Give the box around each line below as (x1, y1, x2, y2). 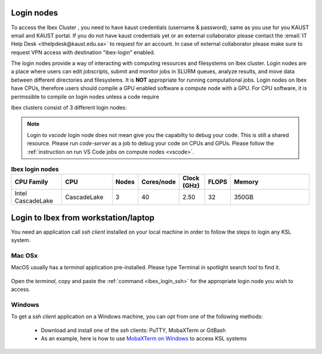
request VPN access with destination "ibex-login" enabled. (11, 48, 156, 56)
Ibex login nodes (11, 165, 59, 173)
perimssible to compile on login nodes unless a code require (11, 93, 159, 100)
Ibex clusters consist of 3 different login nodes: (11, 104, 127, 111)
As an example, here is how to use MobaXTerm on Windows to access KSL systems (41, 335, 247, 342)
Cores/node (141, 178, 176, 186)
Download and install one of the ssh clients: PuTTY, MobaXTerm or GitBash (41, 327, 226, 334)
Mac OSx (11, 251, 38, 260)
